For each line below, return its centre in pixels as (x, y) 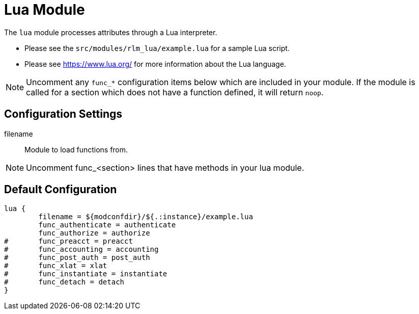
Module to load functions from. (76, 149)
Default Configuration (61, 190)
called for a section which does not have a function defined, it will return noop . (175, 92)
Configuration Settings (63, 114)
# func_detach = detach (64, 282)
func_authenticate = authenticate (107, 225)
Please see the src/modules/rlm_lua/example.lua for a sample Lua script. (157, 48)
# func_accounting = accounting (81, 250)
